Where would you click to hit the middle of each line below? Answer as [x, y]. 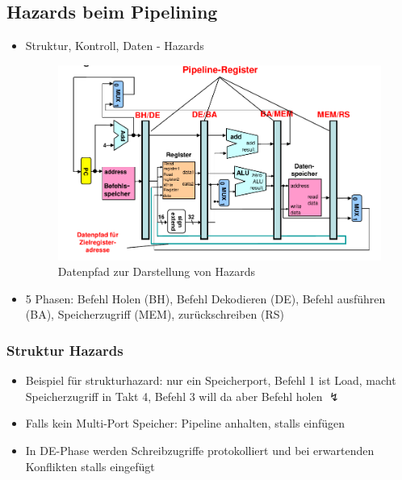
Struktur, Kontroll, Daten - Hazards [115, 46]
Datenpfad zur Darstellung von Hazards [156, 271]
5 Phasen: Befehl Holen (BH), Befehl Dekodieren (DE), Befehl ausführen [205, 298]
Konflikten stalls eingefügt [90, 466]
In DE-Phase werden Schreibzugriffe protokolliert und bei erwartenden [200, 450]
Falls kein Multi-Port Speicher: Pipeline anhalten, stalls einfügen [185, 423]
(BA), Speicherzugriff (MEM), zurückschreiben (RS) [155, 314]
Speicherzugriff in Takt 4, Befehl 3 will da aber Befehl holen [174, 396]
